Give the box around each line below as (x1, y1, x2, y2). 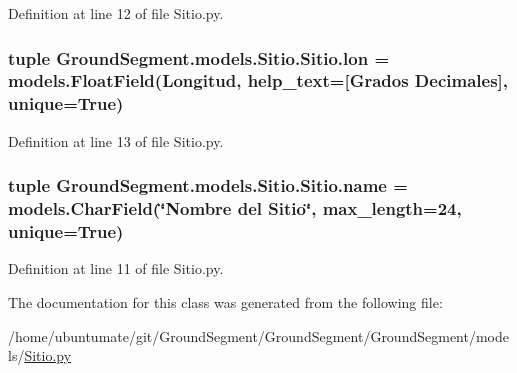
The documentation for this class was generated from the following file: (8, 291, 443, 312)
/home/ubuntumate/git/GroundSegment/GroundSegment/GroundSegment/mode (8, 325, 509, 346)
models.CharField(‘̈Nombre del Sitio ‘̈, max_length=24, (8, 196, 462, 221)
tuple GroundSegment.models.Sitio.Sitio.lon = (8, 45, 390, 70)
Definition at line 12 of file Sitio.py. (8, 3, 224, 23)
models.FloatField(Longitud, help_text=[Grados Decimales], (8, 68, 509, 93)
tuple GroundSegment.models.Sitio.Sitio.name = (8, 173, 408, 198)
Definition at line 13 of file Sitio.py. (8, 130, 224, 151)
